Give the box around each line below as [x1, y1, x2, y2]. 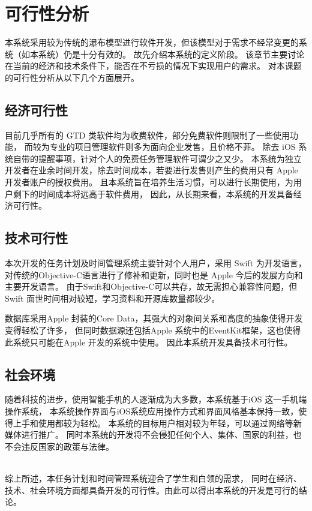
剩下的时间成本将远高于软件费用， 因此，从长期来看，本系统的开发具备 [13, 187, 293, 200]
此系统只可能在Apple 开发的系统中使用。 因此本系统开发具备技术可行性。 [5, 335, 293, 348]
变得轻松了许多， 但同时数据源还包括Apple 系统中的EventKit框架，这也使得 [5, 324, 301, 336]
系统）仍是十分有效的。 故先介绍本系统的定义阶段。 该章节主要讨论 [38, 47, 305, 60]
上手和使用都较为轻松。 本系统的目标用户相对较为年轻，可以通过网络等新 [13, 416, 302, 429]
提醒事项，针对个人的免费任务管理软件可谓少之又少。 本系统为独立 [38, 152, 302, 164]
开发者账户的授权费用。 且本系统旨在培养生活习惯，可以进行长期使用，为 [5, 176, 293, 188]
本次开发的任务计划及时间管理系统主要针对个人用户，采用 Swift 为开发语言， [5, 257, 307, 269]
